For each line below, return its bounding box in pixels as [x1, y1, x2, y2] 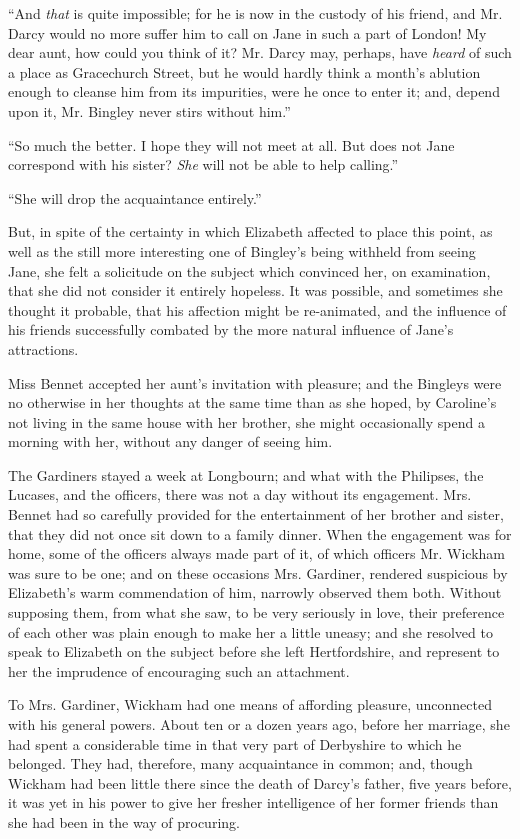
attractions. [8, 338, 79, 359]
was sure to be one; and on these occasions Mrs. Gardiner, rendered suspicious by [8, 562, 508, 583]
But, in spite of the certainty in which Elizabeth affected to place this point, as [8, 221, 493, 242]
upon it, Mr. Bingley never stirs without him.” [8, 100, 291, 121]
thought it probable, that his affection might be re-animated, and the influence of [8, 299, 507, 320]
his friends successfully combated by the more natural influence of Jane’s [8, 319, 454, 340]
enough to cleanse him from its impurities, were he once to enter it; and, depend [8, 81, 500, 102]
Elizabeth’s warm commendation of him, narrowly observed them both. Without [8, 582, 502, 603]
